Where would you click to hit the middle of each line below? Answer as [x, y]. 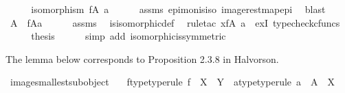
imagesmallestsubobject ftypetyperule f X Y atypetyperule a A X [172, 82]
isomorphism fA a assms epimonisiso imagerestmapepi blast [178, 9]
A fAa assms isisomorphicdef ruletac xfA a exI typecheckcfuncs [175, 22]
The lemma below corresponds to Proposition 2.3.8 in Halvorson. [142, 58]
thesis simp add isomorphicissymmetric [129, 36]
